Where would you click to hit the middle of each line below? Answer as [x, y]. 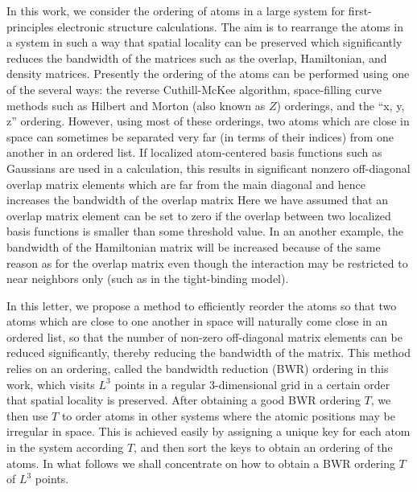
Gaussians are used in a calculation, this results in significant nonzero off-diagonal [208, 168]
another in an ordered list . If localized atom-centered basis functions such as [194, 152]
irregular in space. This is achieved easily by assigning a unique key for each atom [208, 431]
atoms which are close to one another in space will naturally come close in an [197, 321]
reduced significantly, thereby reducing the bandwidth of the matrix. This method [209, 353]
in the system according [65, 447]
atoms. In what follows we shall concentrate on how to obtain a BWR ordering [201, 463]
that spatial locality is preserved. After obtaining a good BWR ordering [184, 400]
